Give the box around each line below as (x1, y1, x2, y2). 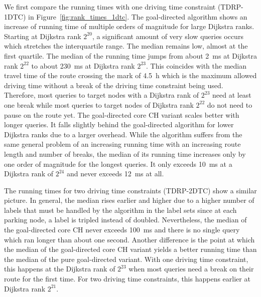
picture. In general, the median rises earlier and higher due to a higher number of (4, 195, 254, 205)
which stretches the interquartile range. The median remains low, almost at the (4, 41, 248, 51)
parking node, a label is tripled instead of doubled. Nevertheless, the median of (4, 214, 247, 225)
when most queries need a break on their (128, 263, 254, 274)
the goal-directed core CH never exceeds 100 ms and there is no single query (4, 224, 240, 235)
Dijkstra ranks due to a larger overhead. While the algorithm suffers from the (4, 129, 242, 139)
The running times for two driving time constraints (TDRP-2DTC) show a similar (4, 185, 257, 195)
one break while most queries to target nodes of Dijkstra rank (4, 99, 194, 110)
